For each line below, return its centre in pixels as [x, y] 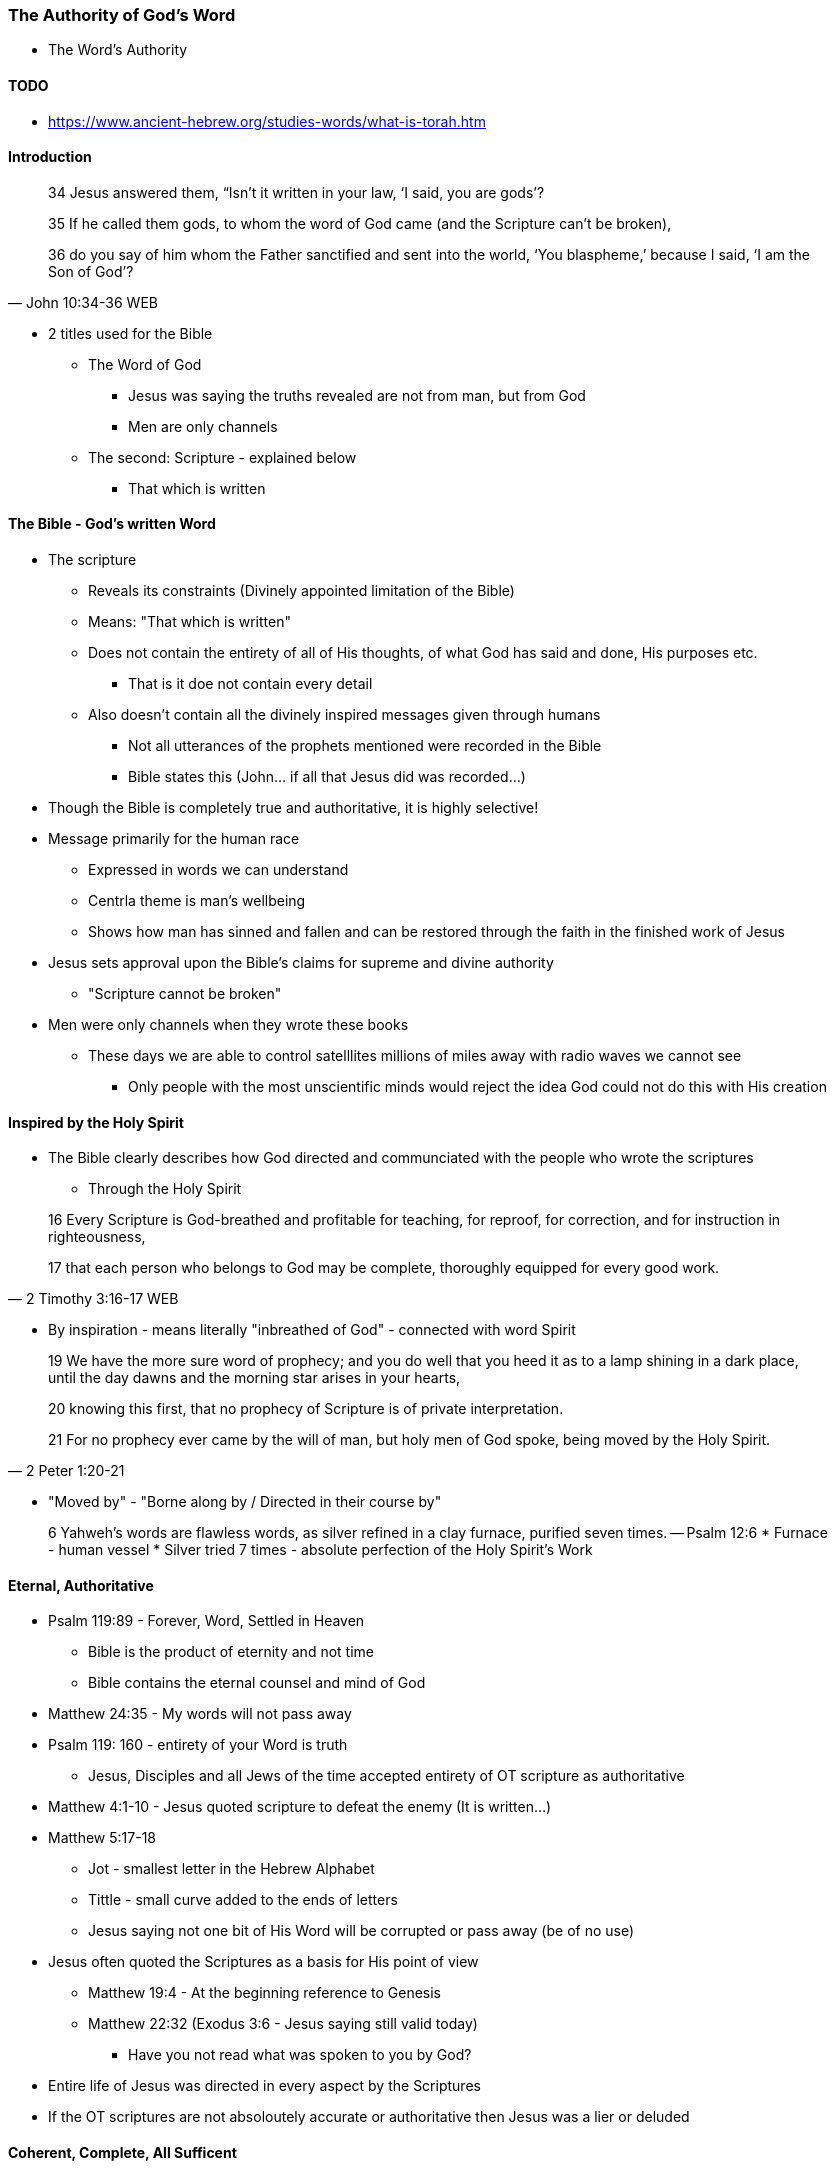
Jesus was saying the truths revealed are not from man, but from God [357, 395]
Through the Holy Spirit [165, 1189]
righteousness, [97, 1237]
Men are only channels [203, 426]
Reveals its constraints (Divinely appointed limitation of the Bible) [301, 591]
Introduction [50, 157]
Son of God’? [91, 271]
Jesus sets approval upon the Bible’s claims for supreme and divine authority [301, 963]
